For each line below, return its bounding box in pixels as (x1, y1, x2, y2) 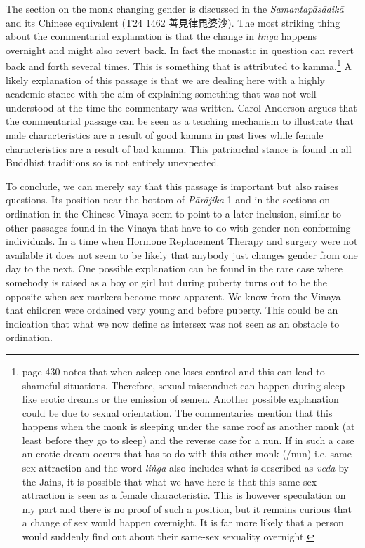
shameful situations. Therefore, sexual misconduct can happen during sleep (22, 377, 345, 392)
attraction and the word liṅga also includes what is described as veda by (39, 460, 349, 475)
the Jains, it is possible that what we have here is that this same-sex (22, 474, 317, 488)
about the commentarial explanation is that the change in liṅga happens (6, 29, 317, 44)
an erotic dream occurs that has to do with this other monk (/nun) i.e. (22, 446, 327, 461)
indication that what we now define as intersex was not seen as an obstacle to (6, 316, 340, 330)
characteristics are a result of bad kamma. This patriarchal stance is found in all (6, 141, 352, 156)
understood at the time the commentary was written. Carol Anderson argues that (6, 100, 357, 114)
